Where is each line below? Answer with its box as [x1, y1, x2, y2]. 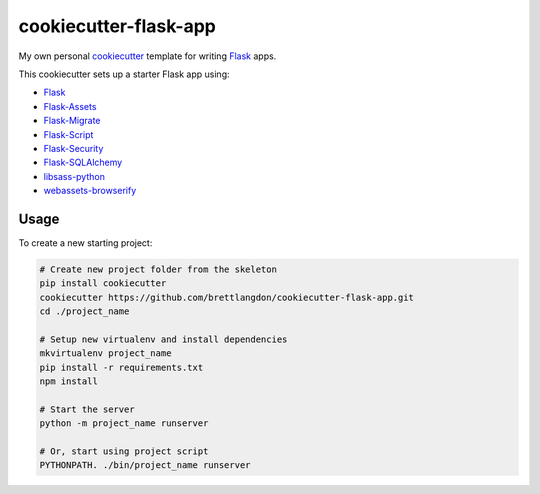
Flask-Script [43, 128, 94, 140]
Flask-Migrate [43, 115, 101, 127]
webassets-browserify [43, 185, 137, 197]
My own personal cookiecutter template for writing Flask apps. [18, 50, 277, 62]
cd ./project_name [39, 306, 130, 317]
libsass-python [43, 170, 105, 182]
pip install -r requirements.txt [39, 361, 204, 373]
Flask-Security [43, 142, 104, 154]
